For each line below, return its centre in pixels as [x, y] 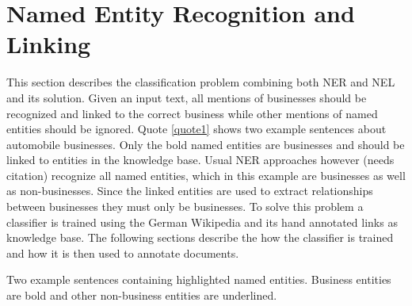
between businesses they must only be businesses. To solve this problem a [185, 207]
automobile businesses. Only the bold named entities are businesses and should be [206, 144]
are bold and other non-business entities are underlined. [142, 295]
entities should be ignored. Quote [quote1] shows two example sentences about [196, 129]
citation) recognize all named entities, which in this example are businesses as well [206, 175]
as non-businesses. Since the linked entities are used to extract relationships [190, 191]
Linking [49, 44]
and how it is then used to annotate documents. [123, 252]
